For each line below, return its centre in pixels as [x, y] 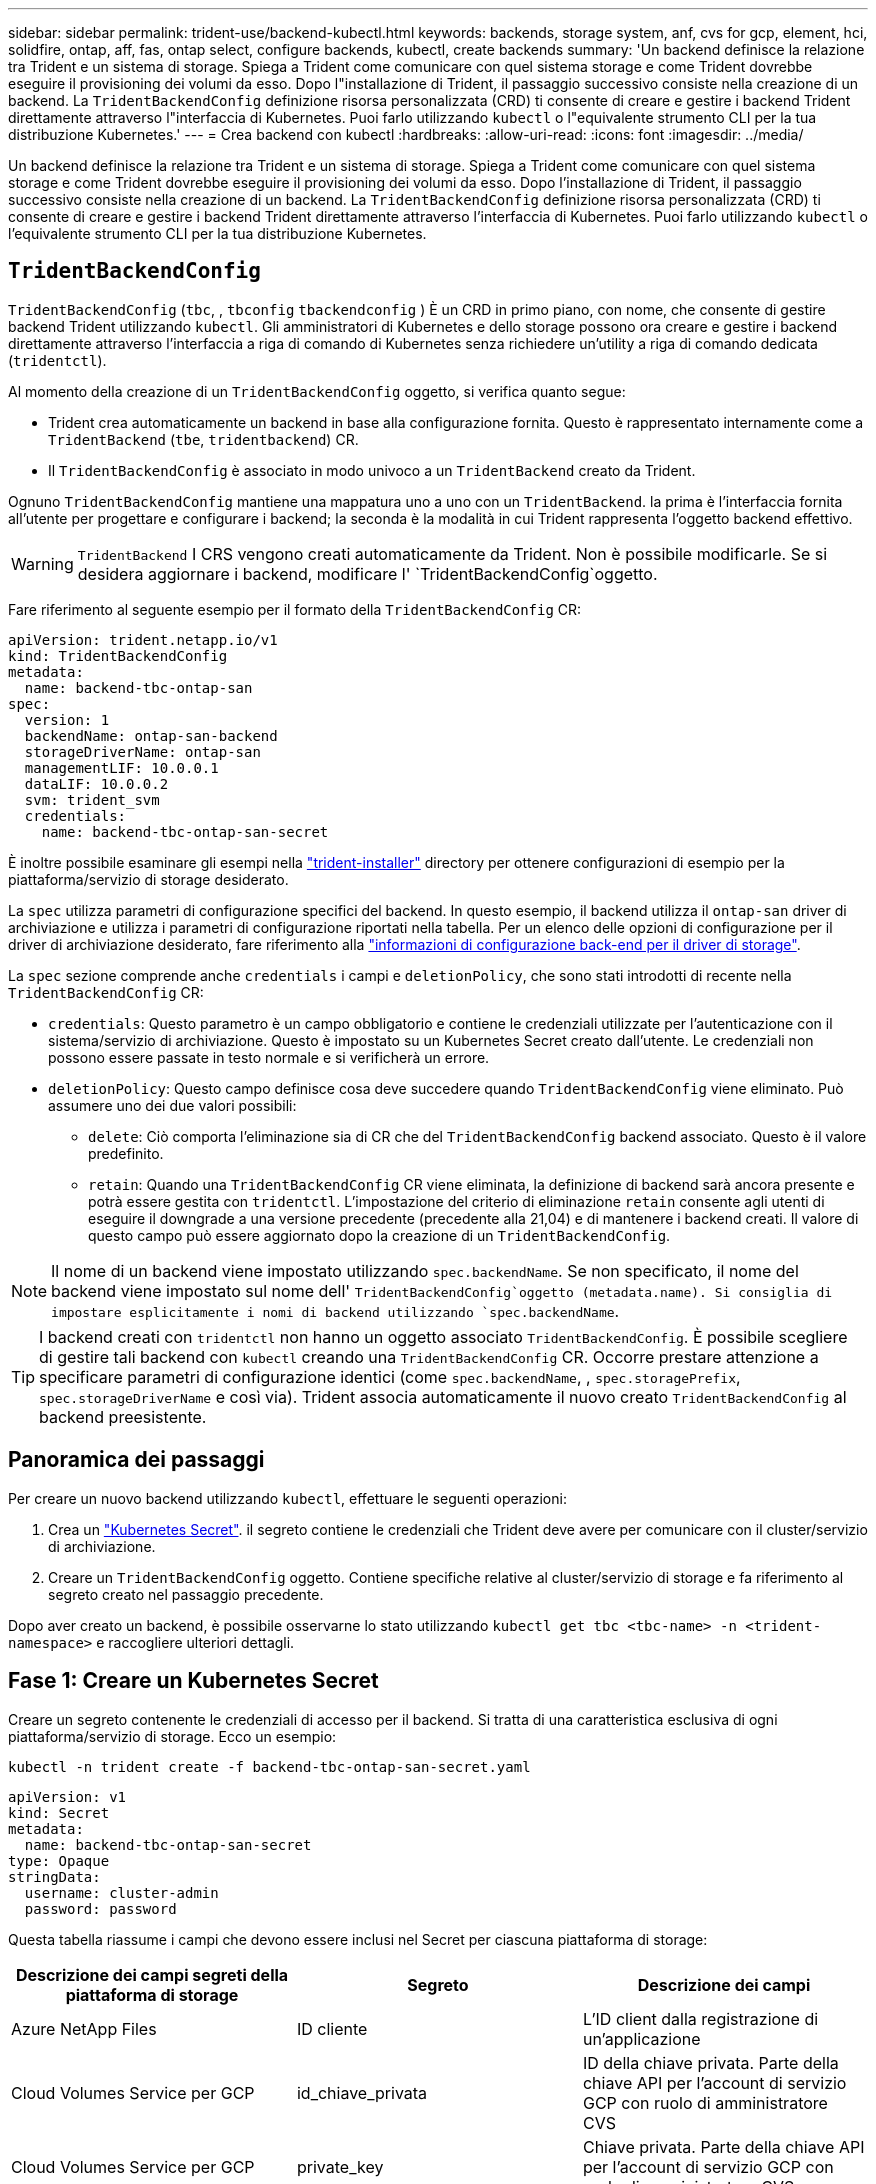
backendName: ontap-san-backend [151, 735]
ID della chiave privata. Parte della [710, 2062]
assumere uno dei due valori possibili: [172, 1105]
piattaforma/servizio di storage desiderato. [148, 879]
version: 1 [67, 719]
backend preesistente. [123, 1416]
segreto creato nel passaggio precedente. [186, 1594]
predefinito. [126, 1153]
